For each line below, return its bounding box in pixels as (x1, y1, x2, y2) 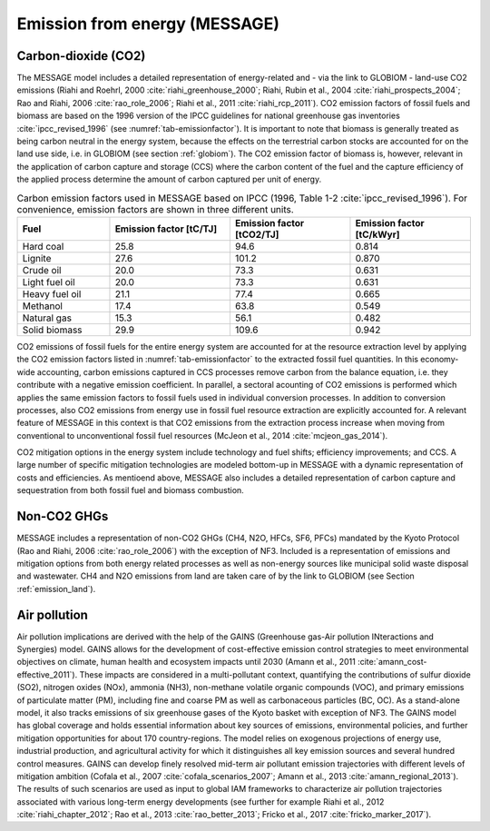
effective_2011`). (16, 668, 78, 680)
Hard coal (22, 240, 64, 252)
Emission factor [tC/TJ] (114, 223, 218, 235)
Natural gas (22, 312, 73, 324)
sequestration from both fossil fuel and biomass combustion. (16, 485, 244, 496)
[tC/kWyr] (355, 228, 400, 241)
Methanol (22, 300, 64, 312)
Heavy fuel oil (22, 287, 82, 300)
